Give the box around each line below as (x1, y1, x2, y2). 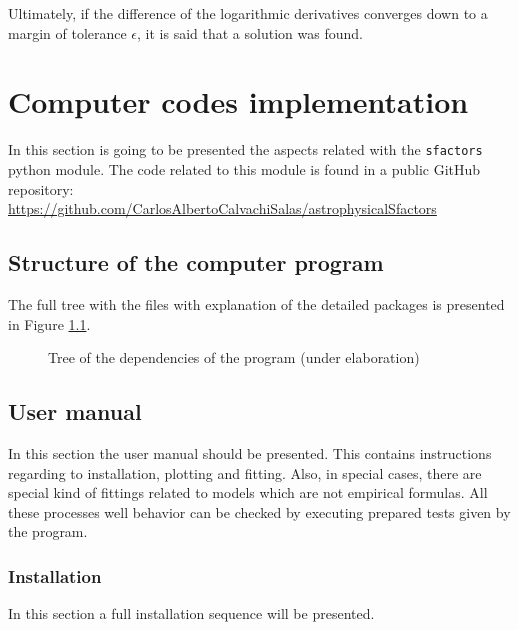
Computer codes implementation (8, 81, 469, 122)
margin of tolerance (8, 22, 127, 43)
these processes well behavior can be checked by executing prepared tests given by (8, 501, 511, 522)
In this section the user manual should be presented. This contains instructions (8, 442, 492, 463)
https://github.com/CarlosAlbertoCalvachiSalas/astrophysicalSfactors (8, 198, 437, 219)
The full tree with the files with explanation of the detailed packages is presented (8, 293, 505, 314)
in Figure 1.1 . (8, 313, 91, 334)
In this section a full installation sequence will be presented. (8, 603, 375, 624)
